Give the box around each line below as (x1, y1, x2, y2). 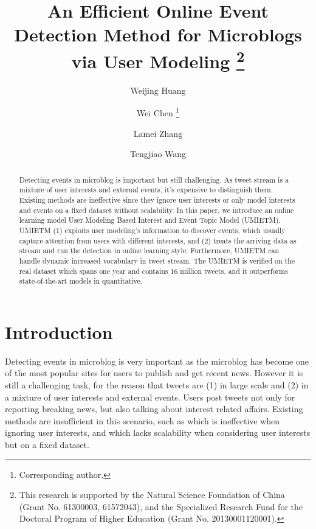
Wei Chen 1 (136, 105, 180, 119)
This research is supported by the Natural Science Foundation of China (19, 488, 285, 501)
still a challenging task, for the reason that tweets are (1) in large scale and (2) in (5, 379, 309, 391)
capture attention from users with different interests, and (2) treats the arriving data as (19, 235, 297, 245)
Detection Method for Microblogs (14, 22, 302, 47)
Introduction (5, 319, 113, 344)
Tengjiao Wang (129, 147, 187, 160)
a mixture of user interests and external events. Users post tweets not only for (5, 390, 295, 403)
